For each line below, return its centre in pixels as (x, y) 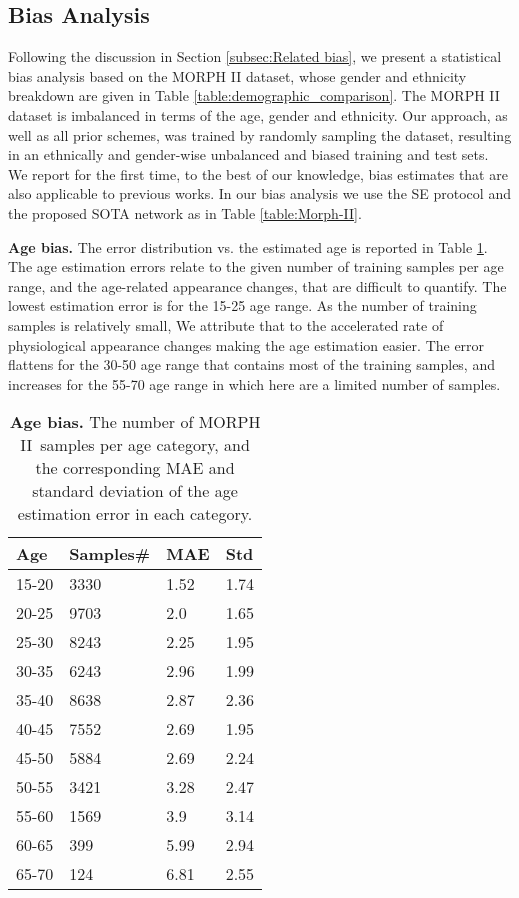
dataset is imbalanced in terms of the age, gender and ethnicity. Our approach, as (258, 114)
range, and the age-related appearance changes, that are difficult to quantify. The (257, 285)
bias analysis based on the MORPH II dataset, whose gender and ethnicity (237, 75)
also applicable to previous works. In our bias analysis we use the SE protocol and (259, 193)
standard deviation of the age (135, 491)
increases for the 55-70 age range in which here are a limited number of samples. (254, 383)
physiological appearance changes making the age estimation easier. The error (246, 344)
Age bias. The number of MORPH (135, 422)
